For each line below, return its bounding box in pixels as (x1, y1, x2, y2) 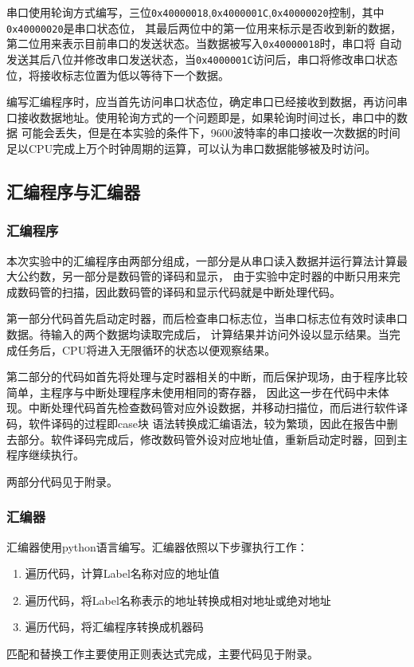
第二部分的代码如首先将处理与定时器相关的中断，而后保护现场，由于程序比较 (6, 368, 408, 385)
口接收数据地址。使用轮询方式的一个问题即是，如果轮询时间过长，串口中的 (6, 108, 396, 125)
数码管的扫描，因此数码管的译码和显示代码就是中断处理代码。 (17, 283, 341, 300)
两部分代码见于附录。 (6, 473, 118, 489)
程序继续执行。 (6, 446, 84, 463)
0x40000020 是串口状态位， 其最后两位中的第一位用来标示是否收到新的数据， (6, 19, 402, 36)
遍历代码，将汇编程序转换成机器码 (25, 618, 204, 635)
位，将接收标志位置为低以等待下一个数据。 (6, 66, 229, 83)
